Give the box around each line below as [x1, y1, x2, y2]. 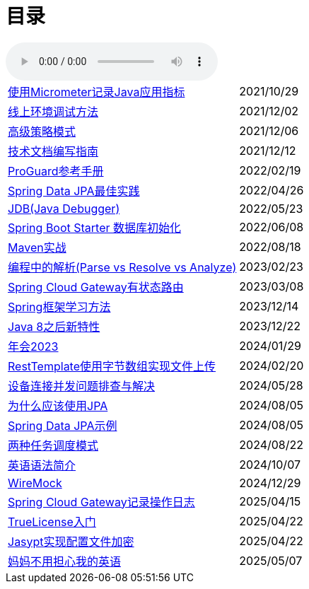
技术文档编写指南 [8, 144, 99, 158]
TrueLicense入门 [8, 514, 96, 529]
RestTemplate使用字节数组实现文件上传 [8, 358, 216, 373]
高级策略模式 [8, 124, 76, 139]
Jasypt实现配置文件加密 [8, 534, 134, 549]
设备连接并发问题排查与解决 [8, 378, 156, 393]
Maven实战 [8, 240, 66, 255]
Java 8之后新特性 [8, 319, 100, 334]
